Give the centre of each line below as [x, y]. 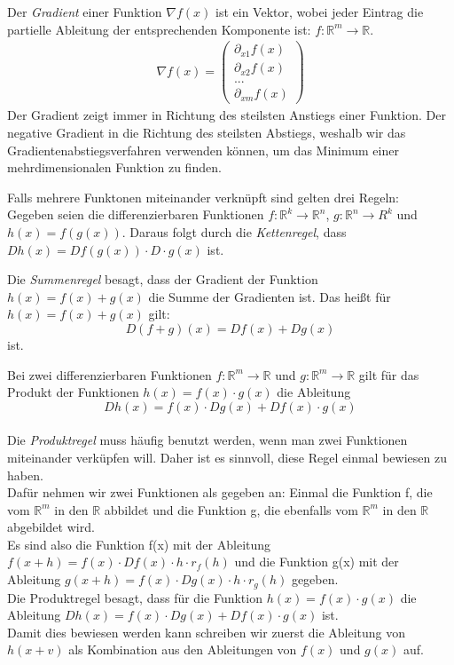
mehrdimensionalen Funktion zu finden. [114, 167]
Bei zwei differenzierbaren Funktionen [110, 374]
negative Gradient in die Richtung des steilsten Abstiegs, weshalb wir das [207, 132]
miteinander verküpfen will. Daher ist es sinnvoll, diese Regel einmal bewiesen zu [227, 457]
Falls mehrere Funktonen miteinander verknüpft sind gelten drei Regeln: [203, 197]
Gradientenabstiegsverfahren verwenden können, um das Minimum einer [203, 150]
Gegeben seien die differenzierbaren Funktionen [136, 214]
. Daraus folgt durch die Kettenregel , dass [234, 231]
